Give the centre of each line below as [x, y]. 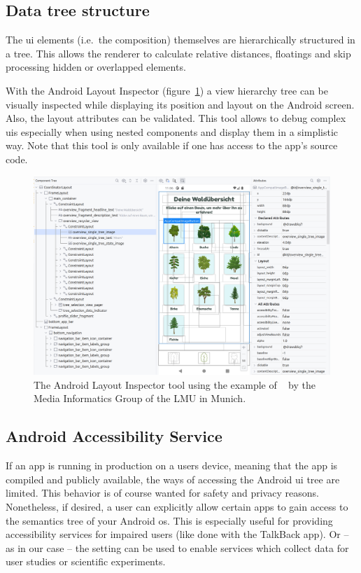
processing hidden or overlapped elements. [96, 67]
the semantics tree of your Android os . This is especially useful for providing [169, 520]
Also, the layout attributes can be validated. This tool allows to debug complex [176, 118]
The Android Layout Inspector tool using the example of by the [175, 384]
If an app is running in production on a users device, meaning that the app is [172, 465]
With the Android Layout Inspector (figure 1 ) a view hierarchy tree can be [167, 90]
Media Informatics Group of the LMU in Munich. [140, 398]
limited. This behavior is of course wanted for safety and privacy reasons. [162, 493]
